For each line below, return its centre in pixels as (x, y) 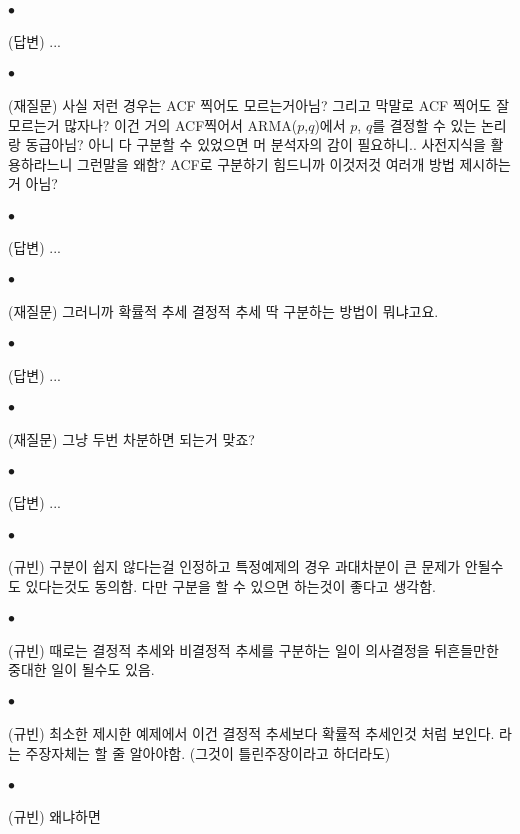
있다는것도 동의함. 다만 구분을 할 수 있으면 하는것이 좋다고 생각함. (230, 585)
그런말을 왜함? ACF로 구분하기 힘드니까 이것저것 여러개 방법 (266, 163)
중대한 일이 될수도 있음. (81, 669)
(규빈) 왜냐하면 (54, 816)
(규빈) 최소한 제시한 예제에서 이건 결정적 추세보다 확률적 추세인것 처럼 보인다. (251, 732)
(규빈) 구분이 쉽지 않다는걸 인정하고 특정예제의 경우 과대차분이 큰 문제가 (234, 566)
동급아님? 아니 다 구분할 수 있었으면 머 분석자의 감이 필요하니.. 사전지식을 (255, 144)
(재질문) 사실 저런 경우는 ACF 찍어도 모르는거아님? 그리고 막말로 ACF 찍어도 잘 (259, 105)
